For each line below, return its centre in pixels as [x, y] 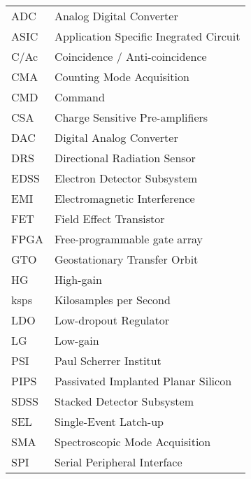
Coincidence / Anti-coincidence [130, 56]
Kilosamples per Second [112, 300]
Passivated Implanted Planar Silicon [143, 381]
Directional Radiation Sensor [125, 158]
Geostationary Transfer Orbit [126, 259]
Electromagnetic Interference [124, 198]
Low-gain [77, 340]
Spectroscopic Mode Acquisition [132, 442]
